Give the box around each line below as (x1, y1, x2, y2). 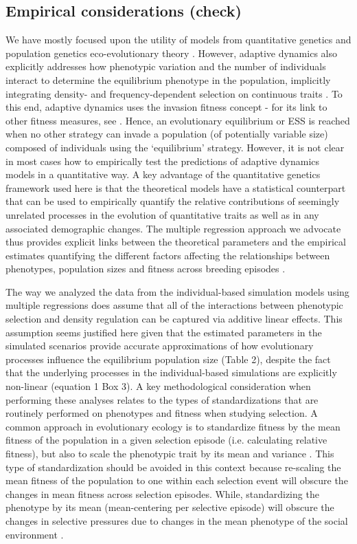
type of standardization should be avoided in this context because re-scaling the (5, 459, 341, 474)
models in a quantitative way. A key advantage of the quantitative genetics (5, 167, 321, 182)
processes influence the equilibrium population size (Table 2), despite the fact (5, 351, 331, 366)
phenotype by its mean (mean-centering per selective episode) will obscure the (5, 500, 334, 514)
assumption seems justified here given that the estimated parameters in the (5, 325, 322, 339)
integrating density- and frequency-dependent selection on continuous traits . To (5, 86, 343, 100)
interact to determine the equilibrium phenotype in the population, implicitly (5, 72, 331, 87)
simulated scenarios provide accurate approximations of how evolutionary (5, 338, 314, 353)
